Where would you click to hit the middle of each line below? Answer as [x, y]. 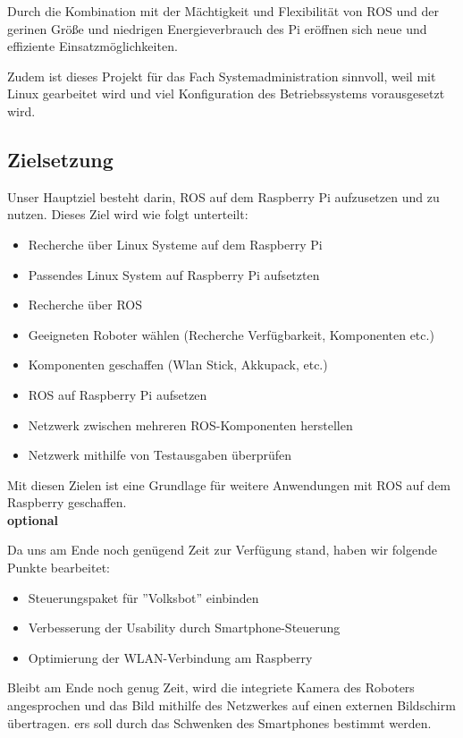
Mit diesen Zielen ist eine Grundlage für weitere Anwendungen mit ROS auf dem [229, 484]
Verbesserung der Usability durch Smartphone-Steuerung [184, 628]
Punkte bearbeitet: [59, 568]
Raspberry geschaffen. [67, 502]
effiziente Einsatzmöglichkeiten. [93, 46]
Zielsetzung [60, 159]
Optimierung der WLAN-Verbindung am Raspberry [170, 657]
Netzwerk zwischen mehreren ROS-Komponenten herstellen [190, 424]
